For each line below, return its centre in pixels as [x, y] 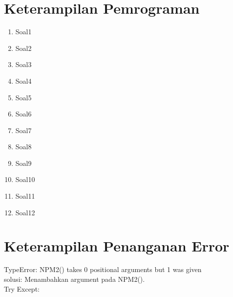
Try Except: [22, 288]
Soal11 [25, 196]
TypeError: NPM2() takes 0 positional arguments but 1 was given [103, 269]
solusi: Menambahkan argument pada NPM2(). [74, 279]
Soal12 [25, 212]
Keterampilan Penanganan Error [117, 246]
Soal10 [25, 179]
